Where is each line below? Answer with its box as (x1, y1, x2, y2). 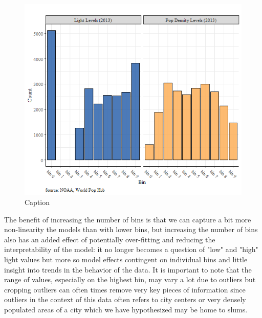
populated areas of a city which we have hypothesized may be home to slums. (4, 304, 248, 314)
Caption (25, 197, 50, 208)
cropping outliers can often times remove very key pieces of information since (4, 284, 246, 294)
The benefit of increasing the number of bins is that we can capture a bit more (4, 214, 251, 224)
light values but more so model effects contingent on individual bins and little (4, 254, 248, 265)
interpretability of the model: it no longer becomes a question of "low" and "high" (4, 244, 258, 255)
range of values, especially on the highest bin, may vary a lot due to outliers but (4, 274, 256, 285)
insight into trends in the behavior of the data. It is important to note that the (4, 264, 252, 275)
